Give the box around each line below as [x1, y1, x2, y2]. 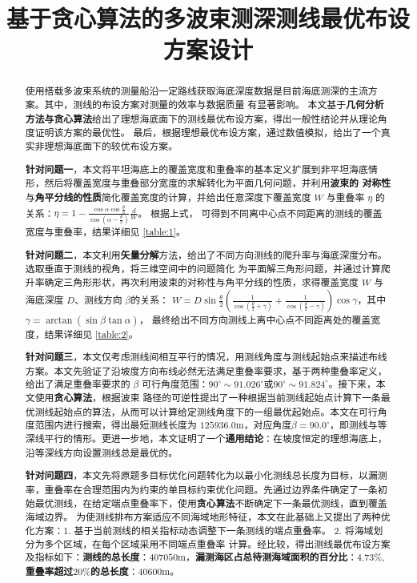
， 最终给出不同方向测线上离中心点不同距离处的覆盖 [138, 312, 371, 326]
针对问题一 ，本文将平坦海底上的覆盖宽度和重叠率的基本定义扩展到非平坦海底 [25, 162, 368, 176]
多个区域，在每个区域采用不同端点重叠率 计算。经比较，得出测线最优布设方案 [44, 537, 391, 550]
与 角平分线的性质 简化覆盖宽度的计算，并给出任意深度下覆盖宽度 [25, 190, 311, 204]
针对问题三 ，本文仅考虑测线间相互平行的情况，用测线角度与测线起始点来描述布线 [25, 350, 387, 364]
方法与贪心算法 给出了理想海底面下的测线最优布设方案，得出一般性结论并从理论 [25, 111, 378, 126]
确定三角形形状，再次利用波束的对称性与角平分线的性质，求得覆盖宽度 [44, 275, 359, 288]
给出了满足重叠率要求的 [25, 377, 130, 391]
